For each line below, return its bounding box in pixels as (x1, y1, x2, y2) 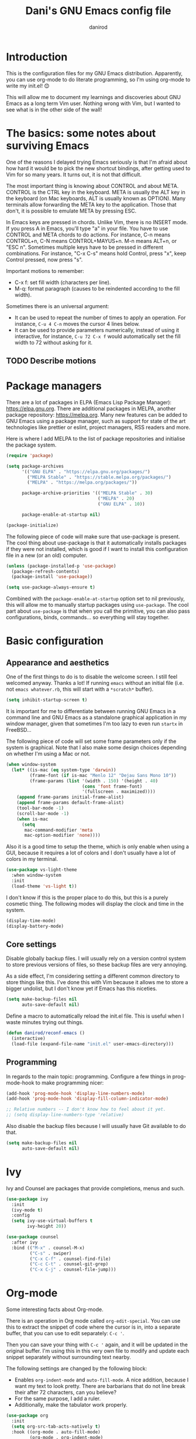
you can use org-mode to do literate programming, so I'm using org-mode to (6, 76, 191, 83)
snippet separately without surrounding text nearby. (6, 1354, 132, 1361)
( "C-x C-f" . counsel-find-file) (29, 1256, 111, 1262)
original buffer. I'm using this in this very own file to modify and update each (6, 1347, 190, 1354)
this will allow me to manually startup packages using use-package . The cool (6, 602, 189, 609)
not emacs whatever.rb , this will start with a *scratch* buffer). (6, 685, 154, 693)
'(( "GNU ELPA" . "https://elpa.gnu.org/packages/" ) (21, 468, 150, 475)
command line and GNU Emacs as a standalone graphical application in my (6, 714, 187, 721)
